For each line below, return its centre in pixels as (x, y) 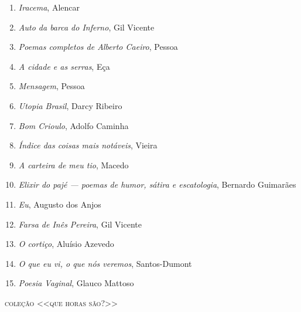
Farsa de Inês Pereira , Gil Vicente (80, 224)
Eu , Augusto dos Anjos (60, 204)
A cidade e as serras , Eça (64, 66)
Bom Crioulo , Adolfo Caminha (73, 125)
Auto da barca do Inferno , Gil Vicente (86, 27)
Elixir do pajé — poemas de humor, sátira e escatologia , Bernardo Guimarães (157, 184)
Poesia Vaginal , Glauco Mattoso (76, 283)
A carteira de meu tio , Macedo (73, 165)
